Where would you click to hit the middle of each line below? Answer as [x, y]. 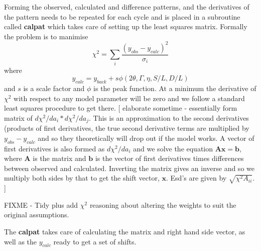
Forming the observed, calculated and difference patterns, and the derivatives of [127, 7]
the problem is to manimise [46, 36]
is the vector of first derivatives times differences [169, 158]
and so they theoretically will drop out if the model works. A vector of [146, 138]
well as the [21, 241]
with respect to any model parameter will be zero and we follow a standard [129, 98]
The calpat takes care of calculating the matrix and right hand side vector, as [125, 231]
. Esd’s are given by [197, 178]
